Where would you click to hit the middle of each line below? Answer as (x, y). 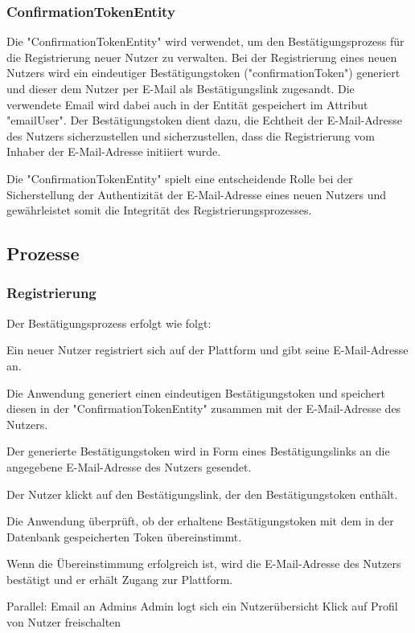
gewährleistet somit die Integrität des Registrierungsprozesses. (159, 210)
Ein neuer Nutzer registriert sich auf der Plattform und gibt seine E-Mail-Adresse (207, 350)
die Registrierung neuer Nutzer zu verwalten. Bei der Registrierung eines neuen (202, 57)
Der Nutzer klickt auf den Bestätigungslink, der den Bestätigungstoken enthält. (202, 494)
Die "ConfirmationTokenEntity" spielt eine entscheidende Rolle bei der (180, 178)
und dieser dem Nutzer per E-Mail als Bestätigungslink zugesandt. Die (181, 88)
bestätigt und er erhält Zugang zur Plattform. (120, 579)
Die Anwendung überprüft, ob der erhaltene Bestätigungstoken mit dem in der (200, 521)
